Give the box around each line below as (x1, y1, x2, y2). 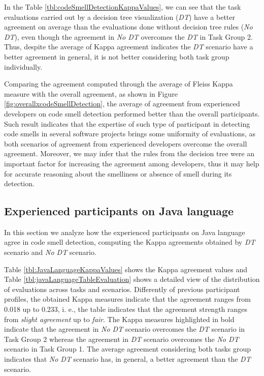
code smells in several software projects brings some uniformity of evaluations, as (4, 128, 256, 139)
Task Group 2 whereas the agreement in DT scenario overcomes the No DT (4, 333, 239, 344)
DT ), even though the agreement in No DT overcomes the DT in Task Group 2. (4, 31, 253, 42)
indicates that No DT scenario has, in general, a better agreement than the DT (4, 354, 251, 364)
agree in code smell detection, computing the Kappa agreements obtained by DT (4, 237, 255, 247)
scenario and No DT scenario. (4, 247, 96, 257)
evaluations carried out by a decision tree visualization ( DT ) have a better (4, 11, 235, 22)
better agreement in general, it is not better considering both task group (4, 51, 229, 62)
